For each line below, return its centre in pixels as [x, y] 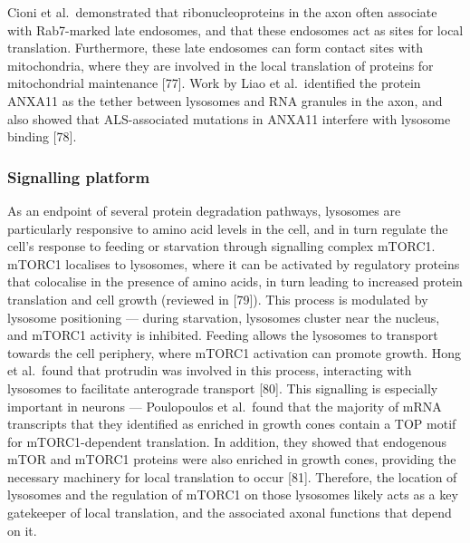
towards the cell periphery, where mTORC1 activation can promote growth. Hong [234, 352]
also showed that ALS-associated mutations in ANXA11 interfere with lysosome [229, 118]
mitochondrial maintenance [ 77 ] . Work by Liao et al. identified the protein [214, 83]
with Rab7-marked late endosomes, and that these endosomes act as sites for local [235, 29]
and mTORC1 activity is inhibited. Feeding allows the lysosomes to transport [223, 335]
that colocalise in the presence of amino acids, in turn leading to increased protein [235, 281]
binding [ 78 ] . [42, 136]
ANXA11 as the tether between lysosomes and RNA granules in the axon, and [225, 100]
